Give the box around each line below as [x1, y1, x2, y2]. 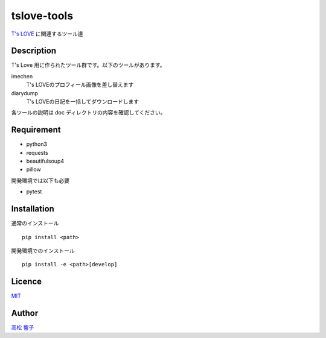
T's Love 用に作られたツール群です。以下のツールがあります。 [11, 61, 165, 69]
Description [11, 46, 57, 56]
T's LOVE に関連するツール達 [11, 30, 84, 37]
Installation [11, 204, 54, 214]
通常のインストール [11, 220, 59, 227]
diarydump [11, 89, 39, 96]
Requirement [11, 125, 62, 135]
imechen [11, 72, 33, 80]
